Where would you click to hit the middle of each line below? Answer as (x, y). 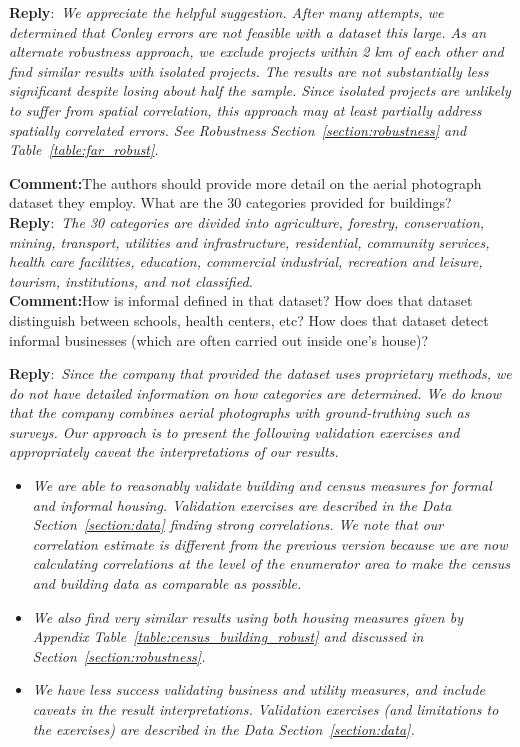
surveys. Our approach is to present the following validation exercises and (234, 431)
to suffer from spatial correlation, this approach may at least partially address (245, 109)
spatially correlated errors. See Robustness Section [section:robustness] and (238, 129)
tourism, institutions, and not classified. (131, 280)
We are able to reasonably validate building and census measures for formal (262, 485)
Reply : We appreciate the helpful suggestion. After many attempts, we (226, 12)
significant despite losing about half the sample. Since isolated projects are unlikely (260, 90)
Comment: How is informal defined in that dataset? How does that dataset (241, 300)
